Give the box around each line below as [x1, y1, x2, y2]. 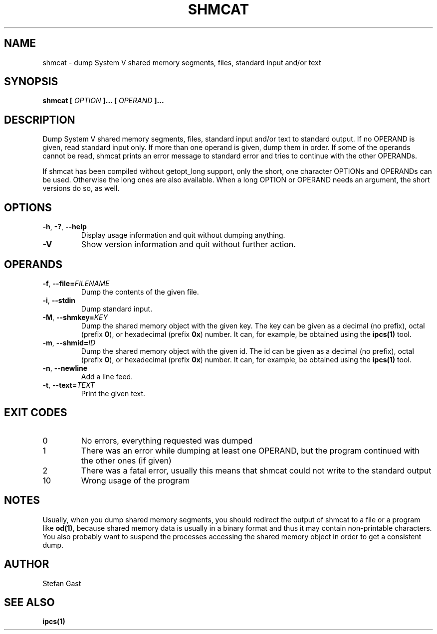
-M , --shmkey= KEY [42, 313, 108, 321]
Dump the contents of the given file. [81, 287, 199, 296]
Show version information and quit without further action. [81, 239, 296, 250]
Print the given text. [81, 389, 146, 398]
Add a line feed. [81, 372, 133, 381]
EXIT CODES [4, 406, 67, 419]
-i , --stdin [42, 296, 75, 305]
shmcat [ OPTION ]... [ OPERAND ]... [42, 96, 164, 105]
